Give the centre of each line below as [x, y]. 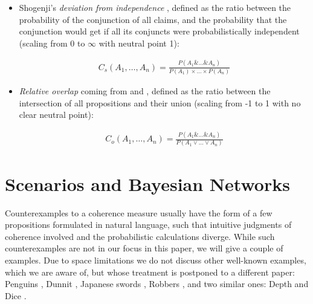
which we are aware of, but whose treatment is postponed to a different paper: [150, 272]
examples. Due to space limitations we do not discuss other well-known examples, [156, 260]
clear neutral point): [56, 115]
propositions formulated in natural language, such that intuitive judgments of [148, 225]
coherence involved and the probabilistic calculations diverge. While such [140, 236]
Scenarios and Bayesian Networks [147, 183]
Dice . [16, 295]
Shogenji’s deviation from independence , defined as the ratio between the [155, 7]
